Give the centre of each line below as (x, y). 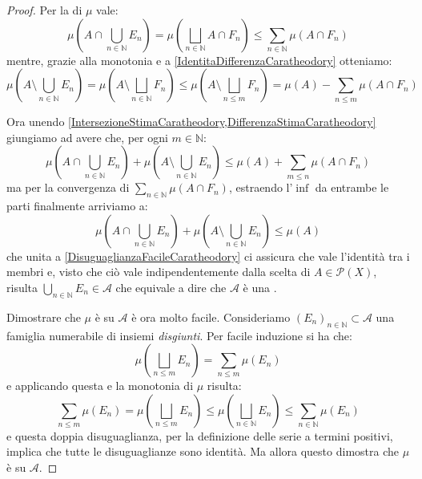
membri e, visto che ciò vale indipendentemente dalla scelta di (159, 272)
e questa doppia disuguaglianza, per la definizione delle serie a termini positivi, (200, 435)
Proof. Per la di (44, 10)
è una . (260, 287)
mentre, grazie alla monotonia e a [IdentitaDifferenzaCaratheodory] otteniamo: (199, 60)
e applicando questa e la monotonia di (100, 386)
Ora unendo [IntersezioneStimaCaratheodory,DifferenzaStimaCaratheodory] (191, 122)
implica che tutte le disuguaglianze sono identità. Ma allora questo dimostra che (203, 451)
